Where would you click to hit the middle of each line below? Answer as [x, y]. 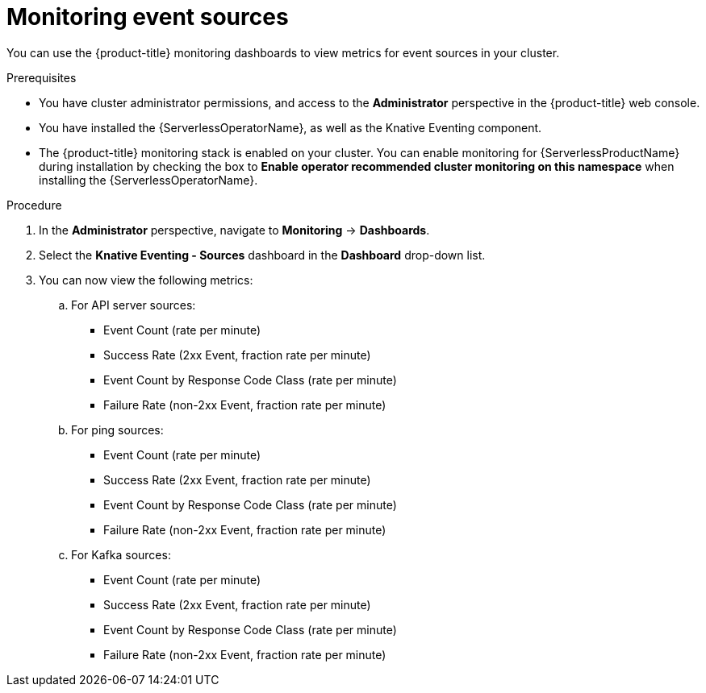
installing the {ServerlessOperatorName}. [148, 180]
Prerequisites [42, 77]
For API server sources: [134, 305]
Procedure [34, 205]
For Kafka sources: [121, 554]
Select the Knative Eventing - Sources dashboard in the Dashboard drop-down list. [262, 255]
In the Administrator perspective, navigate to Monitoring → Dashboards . [234, 230]
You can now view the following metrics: [146, 280]
